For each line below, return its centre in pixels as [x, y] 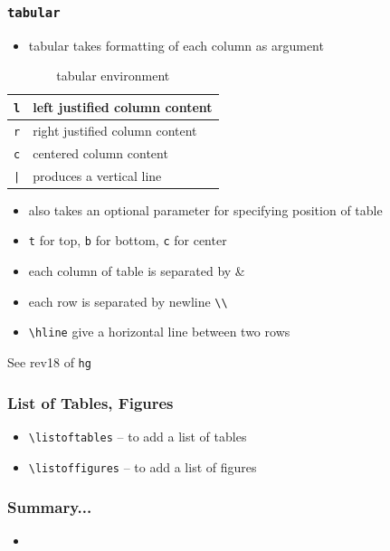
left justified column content [123, 107]
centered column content [100, 152]
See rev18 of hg [49, 362]
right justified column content [115, 130]
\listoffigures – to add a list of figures [143, 466]
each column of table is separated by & [137, 271]
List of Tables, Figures [90, 402]
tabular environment [113, 76]
